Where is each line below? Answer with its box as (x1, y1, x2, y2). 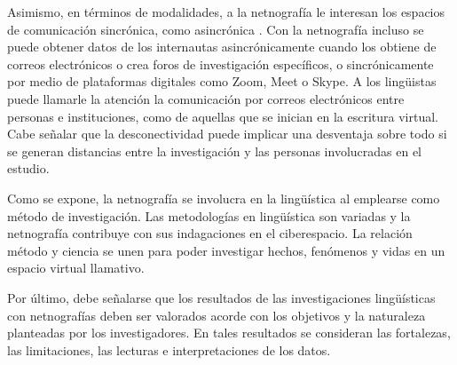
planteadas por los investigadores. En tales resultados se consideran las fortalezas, (7, 323, 451, 342)
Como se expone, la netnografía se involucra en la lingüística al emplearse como (7, 188, 440, 207)
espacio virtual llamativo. (7, 258, 145, 277)
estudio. (7, 159, 50, 178)
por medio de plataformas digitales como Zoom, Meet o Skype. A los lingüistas (7, 72, 437, 91)
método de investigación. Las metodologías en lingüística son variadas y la (7, 206, 411, 225)
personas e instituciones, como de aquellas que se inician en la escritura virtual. (7, 107, 439, 125)
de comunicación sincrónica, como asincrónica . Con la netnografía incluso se (7, 20, 424, 38)
